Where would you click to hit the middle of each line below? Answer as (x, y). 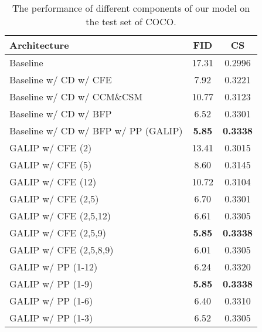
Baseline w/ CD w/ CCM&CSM (76, 96)
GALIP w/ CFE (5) (51, 165)
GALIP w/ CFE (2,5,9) (58, 233)
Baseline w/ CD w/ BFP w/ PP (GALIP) (96, 131)
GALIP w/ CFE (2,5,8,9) (62, 250)
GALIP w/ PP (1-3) (51, 318)
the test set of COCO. (131, 21)
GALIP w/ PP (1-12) (54, 267)
